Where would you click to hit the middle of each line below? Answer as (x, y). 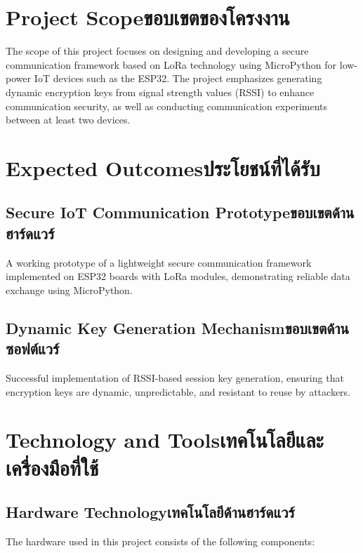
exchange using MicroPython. (69, 289)
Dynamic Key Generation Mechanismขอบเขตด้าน (178, 327)
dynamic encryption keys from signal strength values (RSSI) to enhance (160, 92)
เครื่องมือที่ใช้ (52, 467)
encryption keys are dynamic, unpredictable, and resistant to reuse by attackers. (178, 391)
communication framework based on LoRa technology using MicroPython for (171, 64)
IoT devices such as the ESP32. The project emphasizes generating (178, 78)
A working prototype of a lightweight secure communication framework (159, 262)
